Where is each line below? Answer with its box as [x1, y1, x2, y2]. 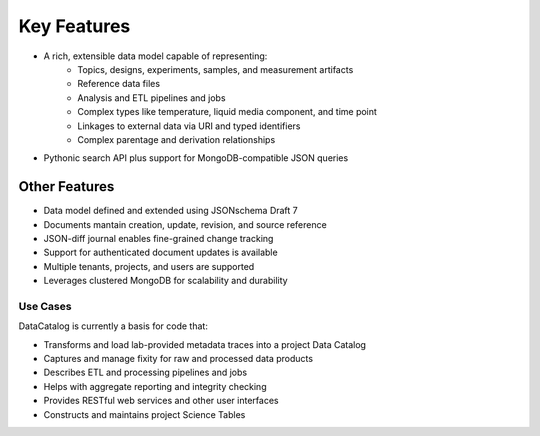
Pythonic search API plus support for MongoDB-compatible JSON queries [43, 152, 349, 164]
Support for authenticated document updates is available [43, 246, 279, 259]
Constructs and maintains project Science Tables [43, 408, 246, 420]
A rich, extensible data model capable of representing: [43, 50, 268, 62]
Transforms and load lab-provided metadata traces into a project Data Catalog [43, 338, 367, 350]
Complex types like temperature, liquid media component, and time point [77, 106, 377, 118]
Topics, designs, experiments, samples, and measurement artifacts [77, 63, 354, 75]
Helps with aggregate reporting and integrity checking [43, 380, 267, 392]
